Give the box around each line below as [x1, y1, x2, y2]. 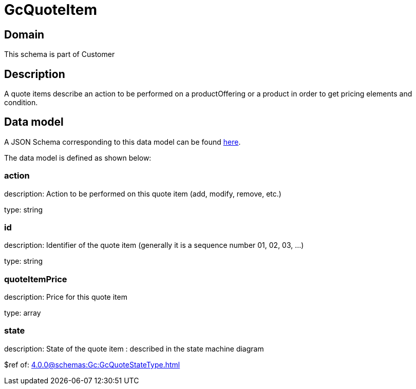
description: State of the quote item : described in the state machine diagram [4, 344, 264, 353]
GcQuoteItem [4, 1, 97, 18]
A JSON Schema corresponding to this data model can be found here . [4, 137, 241, 146]
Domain [4, 28, 45, 41]
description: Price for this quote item [4, 293, 127, 302]
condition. [4, 98, 38, 107]
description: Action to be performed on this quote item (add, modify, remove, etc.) [4, 189, 281, 198]
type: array [4, 308, 41, 318]
